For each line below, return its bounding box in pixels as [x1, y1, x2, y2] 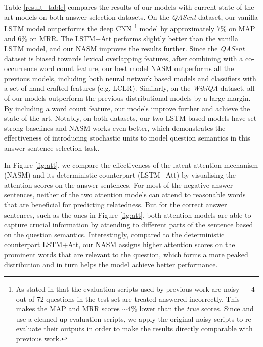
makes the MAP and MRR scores [16, 303, 120, 314]
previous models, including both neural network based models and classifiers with [4, 73, 256, 83]
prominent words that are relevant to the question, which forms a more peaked [4, 249, 248, 259]
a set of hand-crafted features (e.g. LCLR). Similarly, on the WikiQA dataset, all [4, 83, 255, 93]
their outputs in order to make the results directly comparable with [43, 323, 253, 334]
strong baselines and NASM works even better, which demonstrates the [4, 122, 226, 133]
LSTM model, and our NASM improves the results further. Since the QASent [4, 43, 245, 54]
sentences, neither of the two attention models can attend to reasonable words [4, 189, 246, 200]
